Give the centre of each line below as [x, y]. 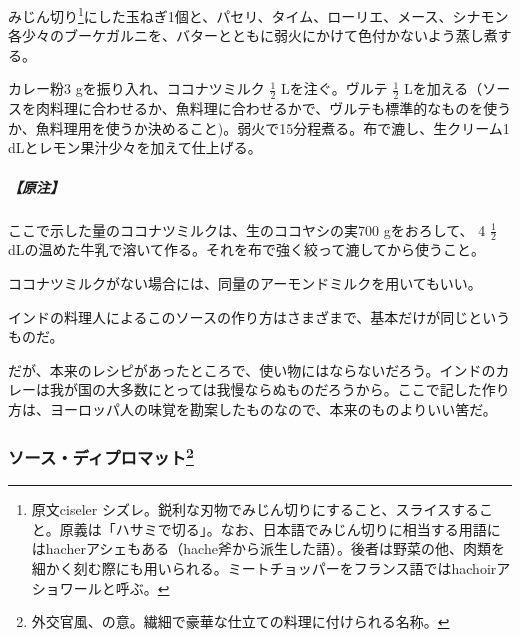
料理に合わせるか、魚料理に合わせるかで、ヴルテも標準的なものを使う [280, 108]
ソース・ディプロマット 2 [101, 455]
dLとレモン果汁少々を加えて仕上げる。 [135, 147]
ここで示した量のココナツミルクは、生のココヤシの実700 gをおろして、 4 [247, 229]
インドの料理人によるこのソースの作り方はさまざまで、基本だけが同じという [259, 316]
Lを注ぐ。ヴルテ [334, 88]
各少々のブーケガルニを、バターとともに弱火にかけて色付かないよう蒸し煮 [253, 35]
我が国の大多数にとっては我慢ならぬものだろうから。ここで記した [265, 389]
